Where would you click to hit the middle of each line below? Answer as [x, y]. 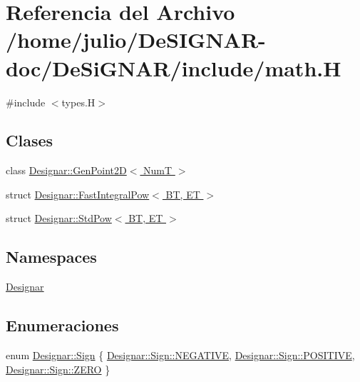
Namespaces [51, 257]
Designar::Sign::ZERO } [58, 369]
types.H [78, 102]
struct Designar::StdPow [59, 218]
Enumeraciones [62, 325]
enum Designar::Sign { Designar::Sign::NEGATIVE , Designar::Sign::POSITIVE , [180, 355]
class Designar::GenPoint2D [66, 170]
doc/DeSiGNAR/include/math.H [174, 67]
